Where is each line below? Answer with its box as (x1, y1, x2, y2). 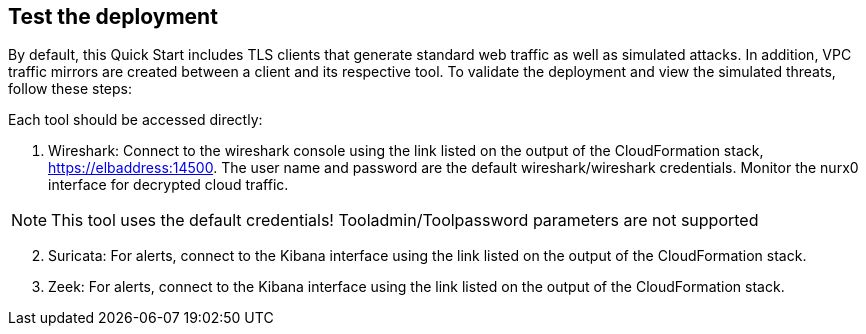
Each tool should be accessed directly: (8, 111, 263, 129)
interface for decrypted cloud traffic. (48, 176, 289, 194)
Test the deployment (8, 4, 218, 29)
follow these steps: (8, 80, 132, 98)
